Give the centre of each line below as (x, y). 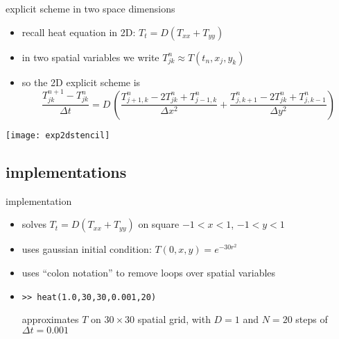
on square (159, 224)
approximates (50, 319)
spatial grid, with (174, 319)
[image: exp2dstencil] (58, 135)
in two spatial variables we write (90, 57)
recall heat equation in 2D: (79, 32)
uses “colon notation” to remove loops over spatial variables (149, 272)
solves (34, 224)
